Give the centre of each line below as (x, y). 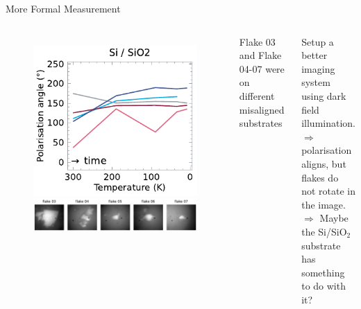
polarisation (327, 150)
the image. (324, 204)
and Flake (260, 55)
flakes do (320, 177)
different (257, 95)
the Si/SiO (324, 231)
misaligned (262, 109)
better (314, 55)
